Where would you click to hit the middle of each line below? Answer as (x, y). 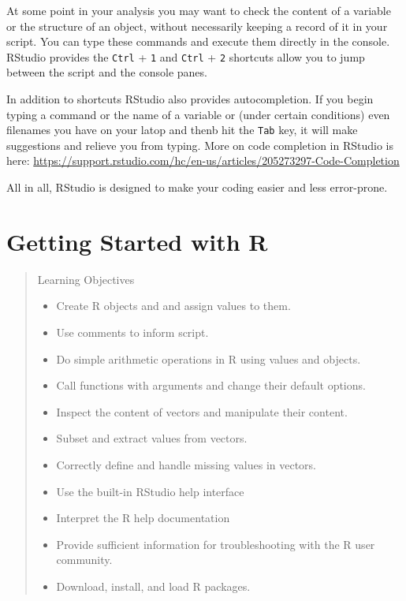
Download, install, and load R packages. (153, 586)
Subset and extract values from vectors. (152, 438)
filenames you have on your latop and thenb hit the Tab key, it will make (182, 130)
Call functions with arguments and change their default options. (211, 385)
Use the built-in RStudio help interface (150, 491)
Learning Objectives (86, 279)
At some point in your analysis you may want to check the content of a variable (199, 10)
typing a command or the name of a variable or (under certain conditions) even (198, 114)
